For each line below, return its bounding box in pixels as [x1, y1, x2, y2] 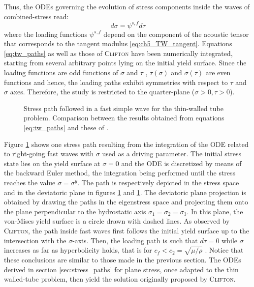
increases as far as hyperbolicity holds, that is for [4, 245, 152, 255]
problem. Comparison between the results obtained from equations [24, 113, 224, 123]
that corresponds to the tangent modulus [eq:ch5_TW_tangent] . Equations [4, 38, 232, 49]
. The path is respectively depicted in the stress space [77, 177, 239, 187]
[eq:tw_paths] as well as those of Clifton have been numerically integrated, [4, 48, 233, 58]
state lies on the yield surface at [4, 158, 100, 168]
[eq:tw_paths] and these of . [24, 122, 109, 133]
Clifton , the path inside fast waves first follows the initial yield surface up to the [4, 225, 249, 235]
